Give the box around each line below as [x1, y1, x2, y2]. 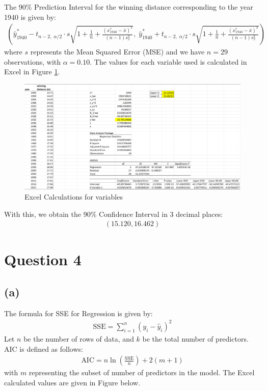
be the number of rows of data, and [23, 333, 134, 344]
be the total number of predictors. [142, 333, 249, 344]
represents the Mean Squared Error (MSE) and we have [30, 46, 205, 57]
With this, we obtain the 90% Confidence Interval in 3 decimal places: [4, 208, 223, 219]
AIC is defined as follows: [4, 343, 83, 354]
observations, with [4, 56, 61, 67]
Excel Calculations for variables [24, 191, 123, 202]
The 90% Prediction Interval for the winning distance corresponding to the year [4, 2, 253, 12]
